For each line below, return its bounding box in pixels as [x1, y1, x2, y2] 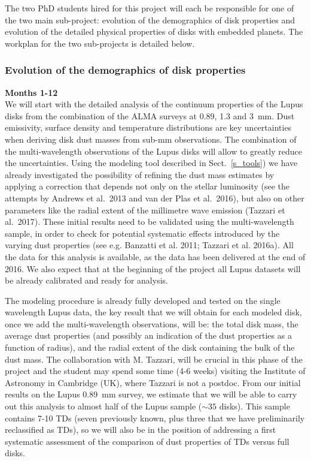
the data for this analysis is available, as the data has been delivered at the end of [5, 250, 306, 263]
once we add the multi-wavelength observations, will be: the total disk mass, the [5, 317, 298, 330]
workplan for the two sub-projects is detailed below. [5, 37, 195, 49]
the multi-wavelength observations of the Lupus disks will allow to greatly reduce [5, 144, 302, 157]
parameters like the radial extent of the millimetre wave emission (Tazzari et [5, 203, 285, 216]
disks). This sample [219, 400, 290, 412]
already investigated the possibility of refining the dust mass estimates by [5, 168, 275, 180]
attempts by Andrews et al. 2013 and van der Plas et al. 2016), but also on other [5, 191, 304, 204]
